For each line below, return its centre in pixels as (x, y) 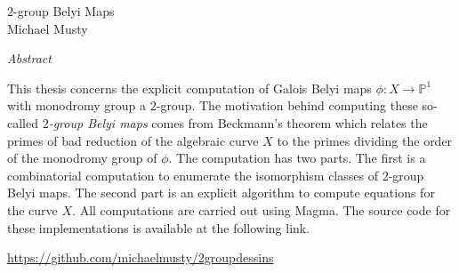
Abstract (29, 58)
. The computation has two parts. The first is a (297, 158)
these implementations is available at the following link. (159, 227)
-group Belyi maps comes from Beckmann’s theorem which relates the (238, 122)
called (23, 122)
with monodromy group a (77, 105)
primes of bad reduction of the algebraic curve (133, 140)
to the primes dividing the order (365, 140)
